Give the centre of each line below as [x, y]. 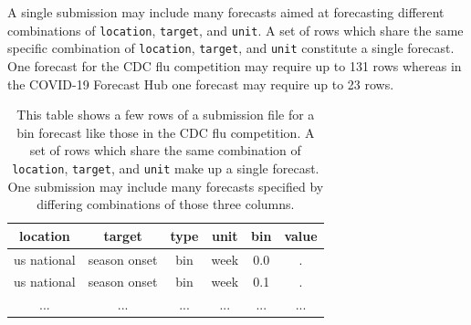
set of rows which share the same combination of [165, 150]
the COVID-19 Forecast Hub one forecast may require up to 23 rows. [201, 84]
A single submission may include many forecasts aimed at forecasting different [226, 12]
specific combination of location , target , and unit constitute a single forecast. [231, 48]
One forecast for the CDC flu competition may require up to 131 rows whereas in [235, 65]
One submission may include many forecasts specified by [166, 186]
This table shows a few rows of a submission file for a [166, 115]
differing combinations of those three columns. [166, 204]
